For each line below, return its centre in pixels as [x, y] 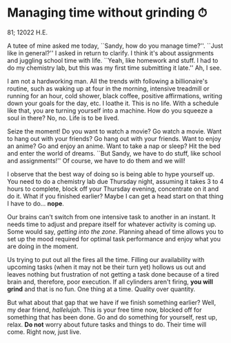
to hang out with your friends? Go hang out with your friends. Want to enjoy [114, 138]
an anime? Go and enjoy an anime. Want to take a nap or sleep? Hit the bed [114, 146]
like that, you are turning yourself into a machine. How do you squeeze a [110, 110]
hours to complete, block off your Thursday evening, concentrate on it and [113, 189]
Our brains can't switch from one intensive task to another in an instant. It [111, 216]
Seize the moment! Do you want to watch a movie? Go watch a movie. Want [114, 131]
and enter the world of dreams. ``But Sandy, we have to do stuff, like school [114, 153]
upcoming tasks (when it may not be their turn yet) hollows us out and [107, 267]
